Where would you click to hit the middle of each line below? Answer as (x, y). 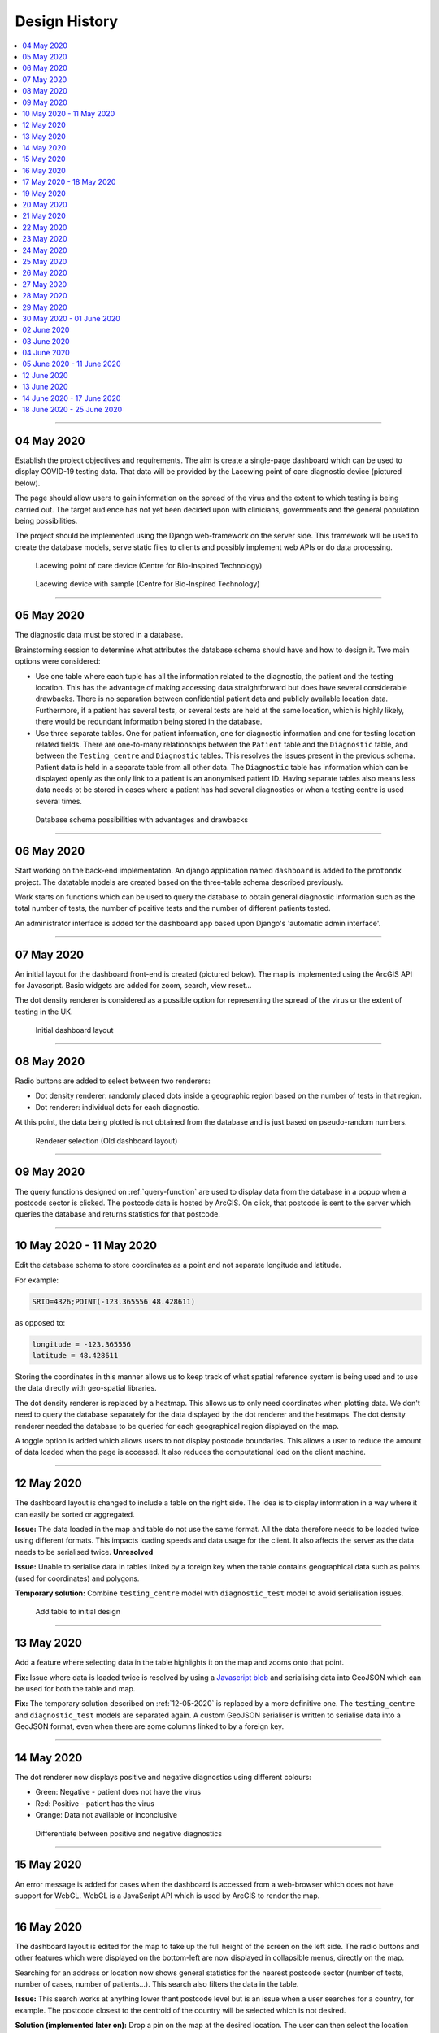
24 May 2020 (45, 250)
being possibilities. (46, 520)
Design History (66, 21)
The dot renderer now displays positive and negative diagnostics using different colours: (163, 1778)
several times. (59, 801)
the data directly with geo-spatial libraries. (86, 1388)
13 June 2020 (45, 387)
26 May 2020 (45, 273)
